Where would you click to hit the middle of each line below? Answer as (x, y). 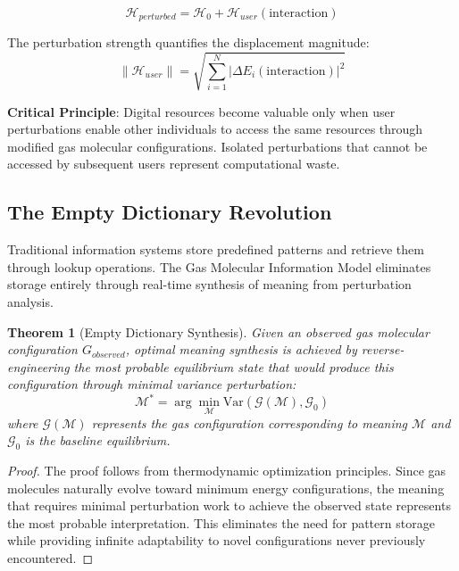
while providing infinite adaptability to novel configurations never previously (217, 540)
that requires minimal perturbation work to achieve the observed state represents (229, 505)
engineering (38, 366)
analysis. (30, 301)
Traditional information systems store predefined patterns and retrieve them (216, 249)
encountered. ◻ (50, 558)
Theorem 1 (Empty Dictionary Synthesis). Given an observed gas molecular (218, 331)
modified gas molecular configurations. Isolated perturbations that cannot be (217, 146)
